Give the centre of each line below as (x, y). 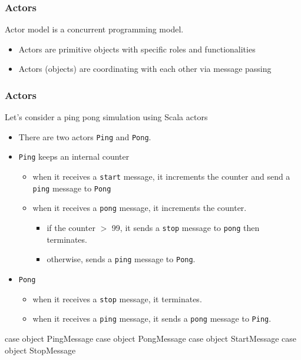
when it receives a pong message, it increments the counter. (140, 208)
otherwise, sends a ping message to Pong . (121, 259)
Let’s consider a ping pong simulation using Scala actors (106, 117)
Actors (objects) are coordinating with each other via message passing (145, 69)
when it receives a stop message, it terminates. (117, 298)
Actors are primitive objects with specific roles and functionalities (137, 49)
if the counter (71, 228)
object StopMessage (40, 350)
